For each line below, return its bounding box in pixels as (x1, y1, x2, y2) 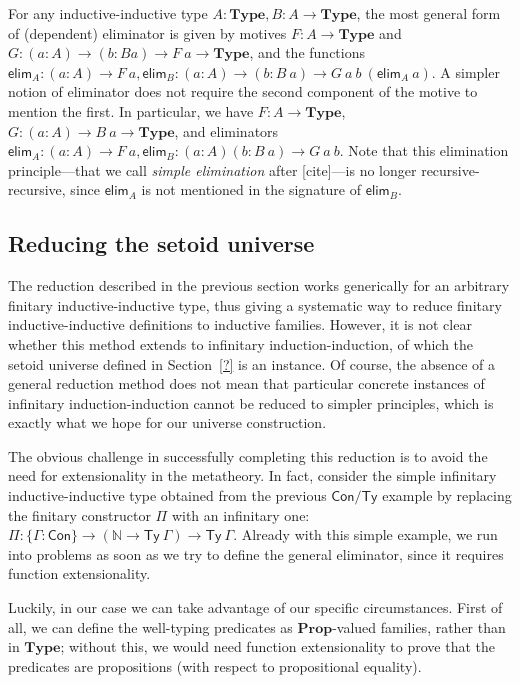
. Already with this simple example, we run (233, 524, 498, 545)
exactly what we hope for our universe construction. (8, 412, 327, 433)
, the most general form (356, 3, 501, 23)
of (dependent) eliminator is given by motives (8, 22, 287, 43)
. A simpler (431, 61, 500, 82)
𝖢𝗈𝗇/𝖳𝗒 (331, 490, 378, 505)
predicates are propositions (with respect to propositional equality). (8, 655, 422, 676)
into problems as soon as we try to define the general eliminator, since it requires (8, 543, 504, 564)
